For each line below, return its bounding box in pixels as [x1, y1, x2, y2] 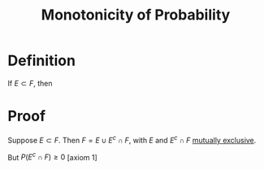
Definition [7, 51, 76, 70]
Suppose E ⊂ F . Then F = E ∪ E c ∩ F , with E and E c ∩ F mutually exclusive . [7, 133, 257, 145]
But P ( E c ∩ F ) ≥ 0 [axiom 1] [7, 150, 98, 162]
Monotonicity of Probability [41, 6, 231, 24]
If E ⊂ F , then [7, 78, 53, 88]
